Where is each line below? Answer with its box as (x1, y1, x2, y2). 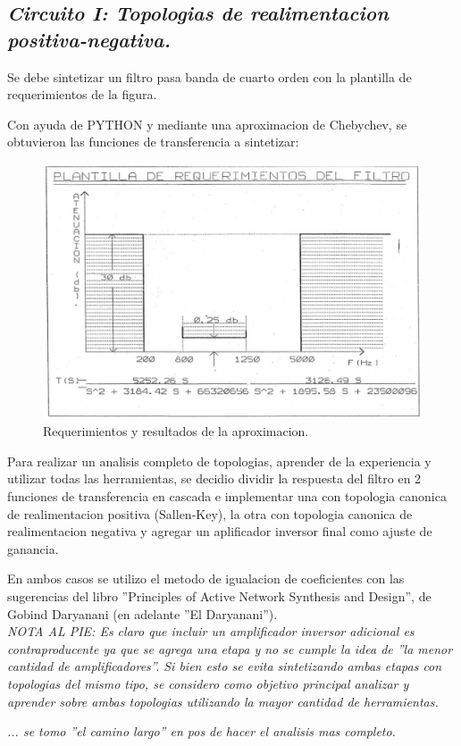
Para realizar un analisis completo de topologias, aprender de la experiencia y (7, 451, 432, 470)
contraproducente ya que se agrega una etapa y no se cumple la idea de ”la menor (7, 639, 453, 658)
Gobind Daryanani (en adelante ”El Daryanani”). (7, 604, 278, 623)
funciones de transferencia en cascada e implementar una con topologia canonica (7, 487, 447, 506)
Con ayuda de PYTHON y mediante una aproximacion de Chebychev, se (7, 114, 407, 133)
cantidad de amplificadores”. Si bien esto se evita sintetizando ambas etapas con (7, 657, 442, 675)
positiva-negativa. (7, 25, 171, 53)
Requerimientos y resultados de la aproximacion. (43, 422, 309, 440)
